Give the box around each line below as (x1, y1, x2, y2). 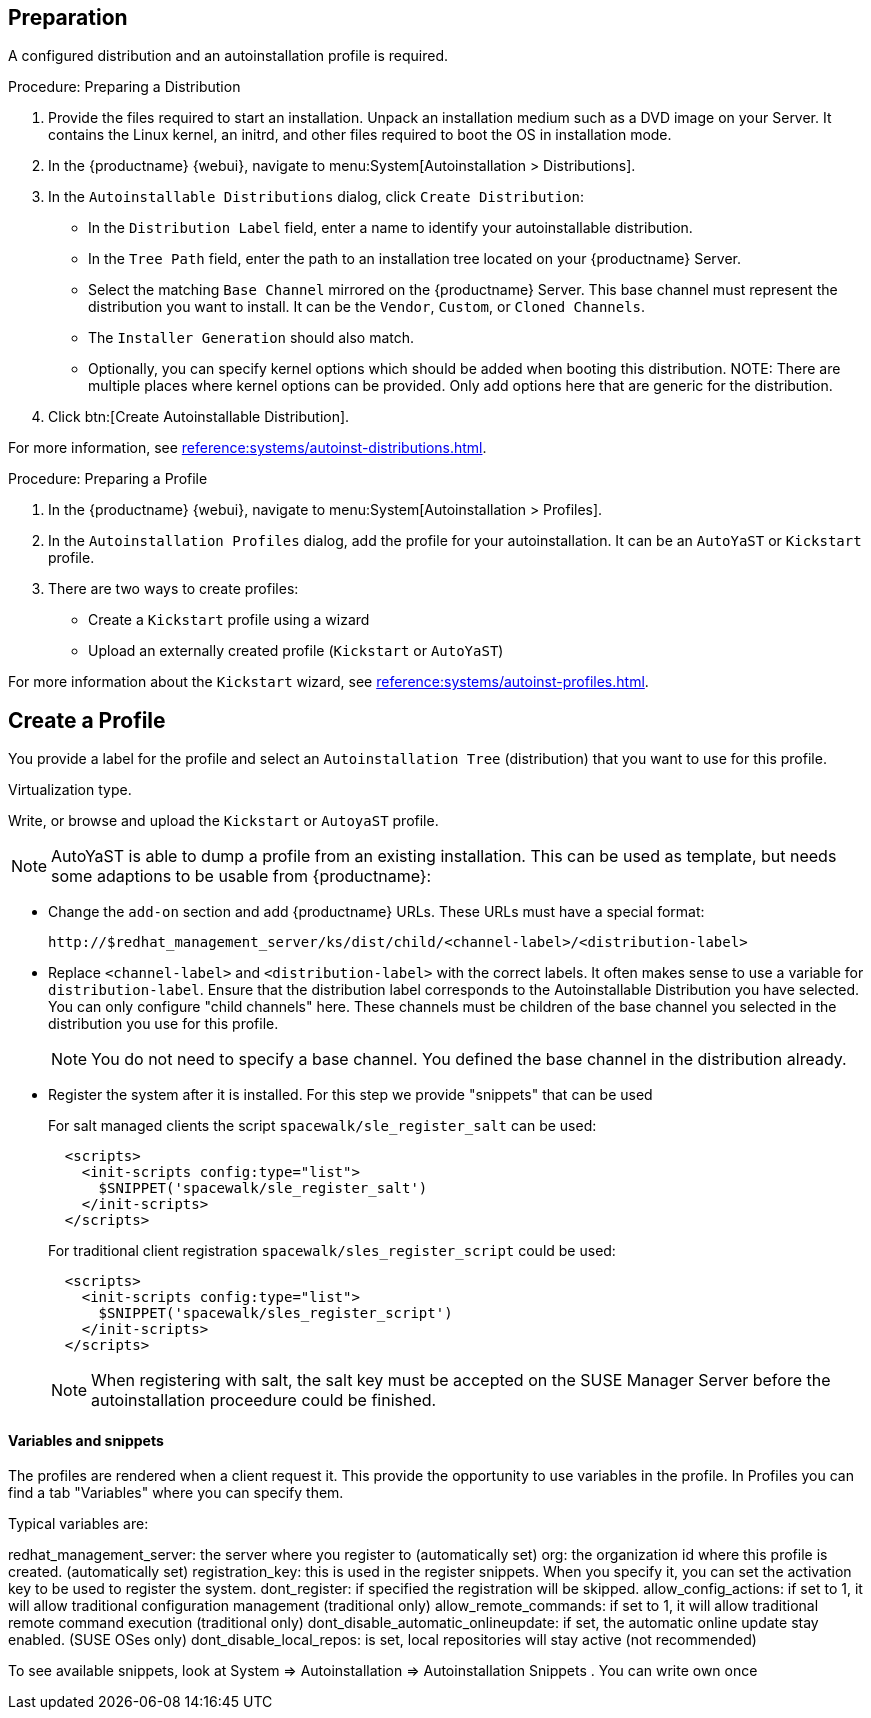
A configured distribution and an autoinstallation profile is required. (8, 47, 449, 65)
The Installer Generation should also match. (88, 329, 415, 347)
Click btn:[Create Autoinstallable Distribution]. (48, 408, 350, 426)
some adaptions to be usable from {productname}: (51, 866, 432, 887)
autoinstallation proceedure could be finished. (91, 1390, 437, 1411)
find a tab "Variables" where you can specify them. (8, 1484, 344, 1502)
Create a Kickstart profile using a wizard (88, 611, 370, 629)
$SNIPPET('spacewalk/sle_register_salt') (98, 1180, 428, 1197)
